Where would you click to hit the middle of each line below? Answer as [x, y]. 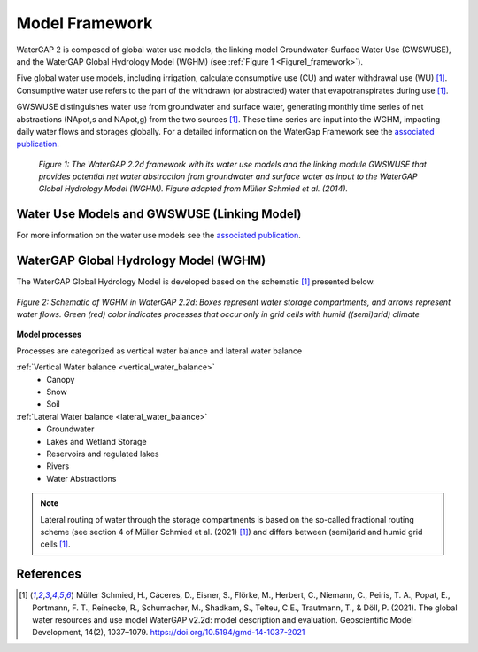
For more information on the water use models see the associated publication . [158, 236]
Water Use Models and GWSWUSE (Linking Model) [159, 214]
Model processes [49, 334]
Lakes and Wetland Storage [96, 441]
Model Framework [85, 23]
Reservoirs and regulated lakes [103, 454]
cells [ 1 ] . [55, 544]
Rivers [58, 466]
